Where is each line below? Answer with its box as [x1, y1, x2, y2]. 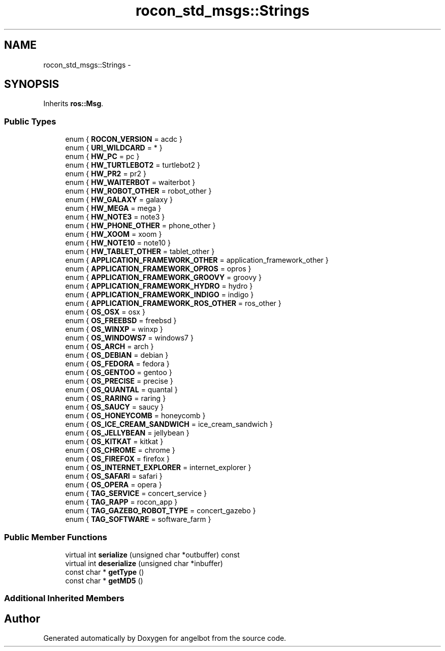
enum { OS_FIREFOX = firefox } [65, 454, 170, 463]
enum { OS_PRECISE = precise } [65, 377, 173, 386]
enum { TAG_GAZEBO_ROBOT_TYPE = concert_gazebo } [65, 506, 256, 515]
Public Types [4, 116, 56, 127]
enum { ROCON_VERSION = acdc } [65, 135, 183, 144]
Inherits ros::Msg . [43, 99, 104, 108]
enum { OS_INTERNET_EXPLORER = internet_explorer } [65, 463, 251, 472]
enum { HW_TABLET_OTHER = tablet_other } [65, 247, 215, 256]
